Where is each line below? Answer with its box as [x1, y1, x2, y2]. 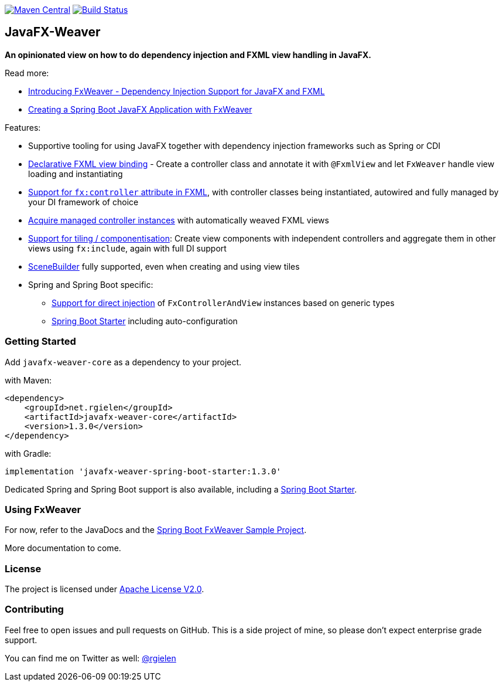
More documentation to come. [5, 543, 121, 553]
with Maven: [5, 375, 52, 385]
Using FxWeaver [5, 503, 81, 515]
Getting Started [5, 335, 76, 348]
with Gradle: [5, 448, 52, 459]
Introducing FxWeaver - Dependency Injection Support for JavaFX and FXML [28, 86, 325, 96]
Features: [5, 122, 41, 133]
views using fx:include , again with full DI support [28, 243, 227, 253]
